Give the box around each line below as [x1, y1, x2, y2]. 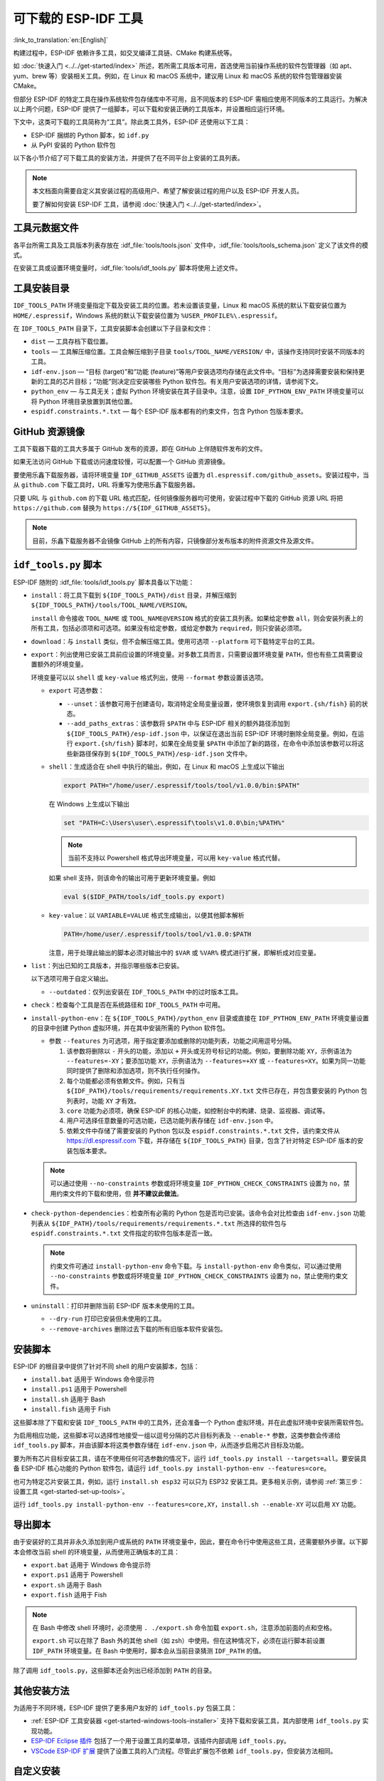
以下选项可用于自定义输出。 [31, 975, 112, 983]
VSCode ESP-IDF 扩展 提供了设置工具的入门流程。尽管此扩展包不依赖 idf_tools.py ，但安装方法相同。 [31, 1746, 337, 1755]
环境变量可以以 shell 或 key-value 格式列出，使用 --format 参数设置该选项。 [31, 673, 268, 682]
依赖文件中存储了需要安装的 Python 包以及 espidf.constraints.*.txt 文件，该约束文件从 [66, 1126, 341, 1135]
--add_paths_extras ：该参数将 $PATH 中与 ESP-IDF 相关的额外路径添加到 [66, 720, 290, 728]
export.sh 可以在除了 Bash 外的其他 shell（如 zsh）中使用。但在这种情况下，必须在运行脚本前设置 [32, 1636, 326, 1645]
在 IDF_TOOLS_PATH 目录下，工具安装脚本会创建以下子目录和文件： [13, 324, 213, 333]
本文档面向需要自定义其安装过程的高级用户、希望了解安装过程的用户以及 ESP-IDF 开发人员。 [32, 187, 304, 195]
